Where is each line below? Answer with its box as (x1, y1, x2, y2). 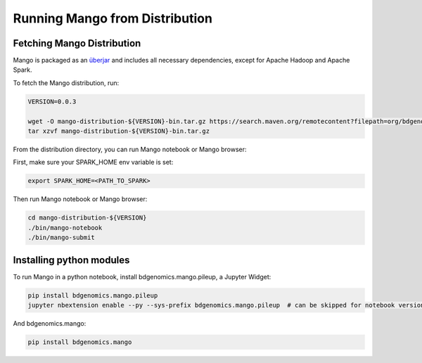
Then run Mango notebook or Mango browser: (13, 195, 148, 203)
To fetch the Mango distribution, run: (13, 78, 120, 87)
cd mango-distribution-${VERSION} (27, 214, 147, 222)
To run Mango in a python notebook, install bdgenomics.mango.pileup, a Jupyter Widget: (13, 272, 271, 281)
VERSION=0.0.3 (27, 97, 77, 106)
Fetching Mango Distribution (13, 37, 141, 49)
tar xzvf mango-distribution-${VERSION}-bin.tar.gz (27, 127, 210, 135)
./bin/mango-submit (27, 234, 95, 242)
